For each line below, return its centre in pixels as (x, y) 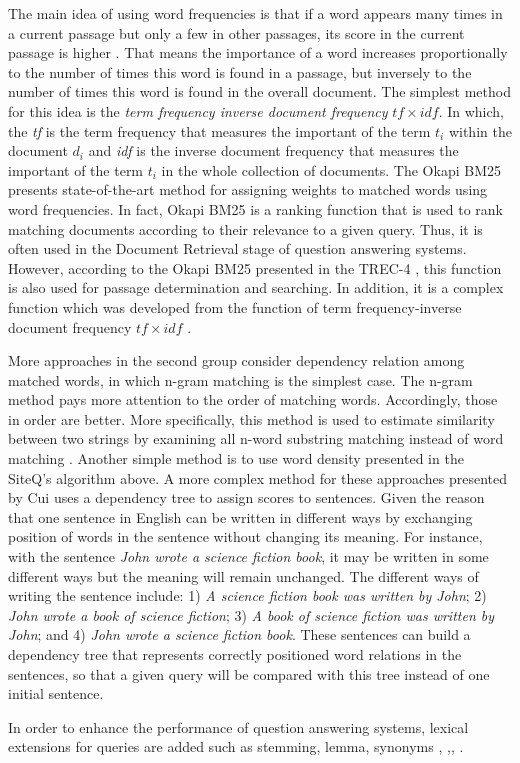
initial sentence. (56, 693)
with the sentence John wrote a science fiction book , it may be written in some (248, 556)
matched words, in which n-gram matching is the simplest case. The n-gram (240, 379)
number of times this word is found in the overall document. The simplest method (259, 91)
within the (480, 130)
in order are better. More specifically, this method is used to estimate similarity (251, 418)
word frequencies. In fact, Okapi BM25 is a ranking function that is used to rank (255, 208)
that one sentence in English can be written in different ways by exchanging (240, 516)
